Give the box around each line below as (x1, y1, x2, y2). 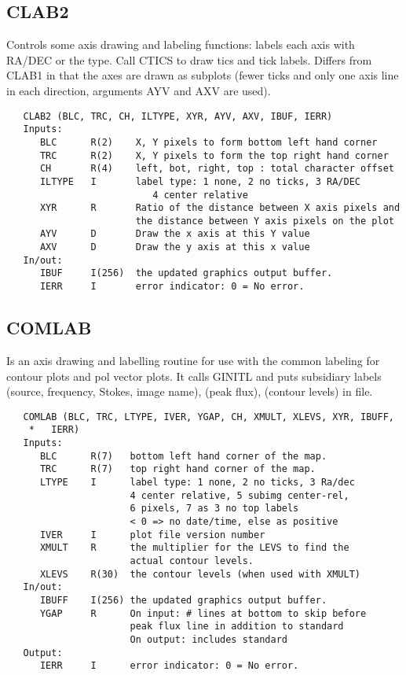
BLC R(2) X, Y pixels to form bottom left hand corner (39, 136, 378, 148)
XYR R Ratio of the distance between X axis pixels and (39, 202, 401, 214)
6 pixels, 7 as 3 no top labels (130, 503, 299, 515)
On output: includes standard (130, 633, 287, 645)
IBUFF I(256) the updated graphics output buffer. (39, 594, 327, 606)
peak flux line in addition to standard (130, 621, 344, 633)
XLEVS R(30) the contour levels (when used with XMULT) (39, 568, 361, 580)
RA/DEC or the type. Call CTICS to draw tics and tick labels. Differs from (6, 51, 372, 68)
